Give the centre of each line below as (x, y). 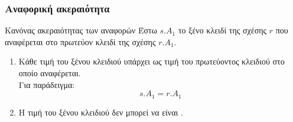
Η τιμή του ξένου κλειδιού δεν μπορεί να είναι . (101, 112)
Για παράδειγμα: (47, 84)
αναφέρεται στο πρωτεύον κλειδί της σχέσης (80, 41)
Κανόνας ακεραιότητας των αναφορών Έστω (81, 30)
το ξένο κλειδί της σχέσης (222, 30)
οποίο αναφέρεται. (50, 73)
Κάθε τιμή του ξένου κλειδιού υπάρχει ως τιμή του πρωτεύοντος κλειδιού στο (152, 61)
